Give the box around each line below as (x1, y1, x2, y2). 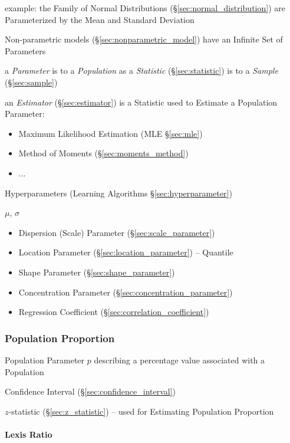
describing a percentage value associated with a (94, 353, 265, 366)
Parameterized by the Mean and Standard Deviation (5, 13, 195, 25)
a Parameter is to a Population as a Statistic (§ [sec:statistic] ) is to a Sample (5, 64, 278, 77)
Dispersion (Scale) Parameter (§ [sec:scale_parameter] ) (18, 226, 215, 238)
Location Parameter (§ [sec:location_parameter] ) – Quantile (18, 246, 233, 258)
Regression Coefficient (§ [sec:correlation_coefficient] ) (18, 306, 209, 318)
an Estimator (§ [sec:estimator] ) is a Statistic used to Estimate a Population (5, 96, 278, 108)
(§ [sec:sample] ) (5, 76, 58, 88)
